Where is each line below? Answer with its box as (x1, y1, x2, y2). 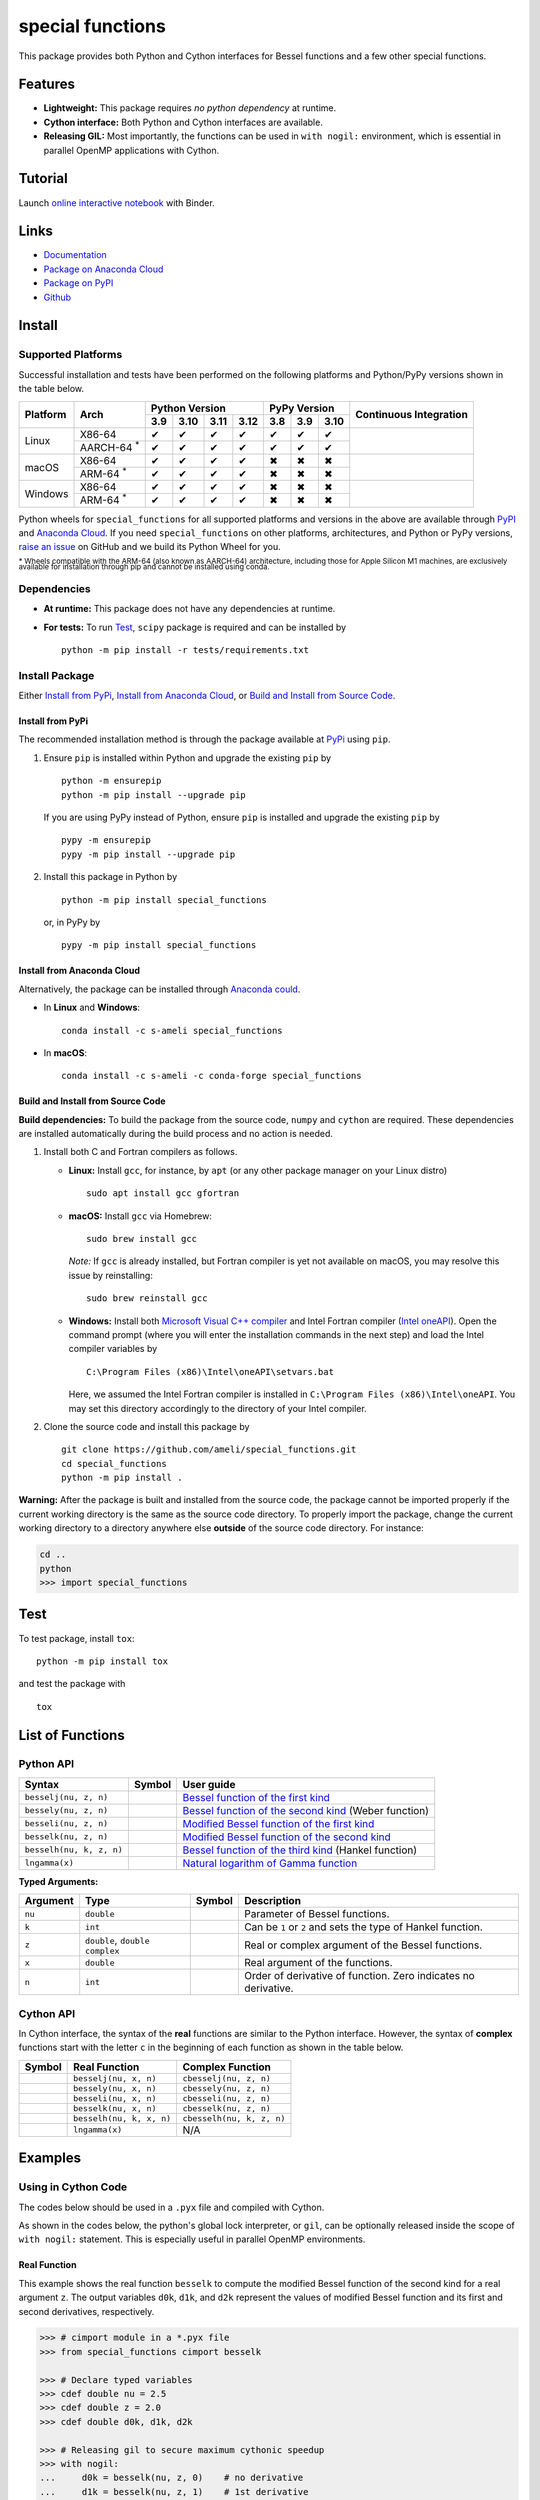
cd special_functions (61, 1458, 167, 1469)
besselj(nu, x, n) (73, 2073, 157, 2084)
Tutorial (18, 170, 69, 187)
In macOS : (43, 1046, 88, 1059)
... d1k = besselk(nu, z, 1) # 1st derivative (39, 2486, 309, 2497)
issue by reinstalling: (68, 1269, 154, 1281)
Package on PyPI (43, 277, 114, 289)
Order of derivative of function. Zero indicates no (243, 1969, 475, 1983)
